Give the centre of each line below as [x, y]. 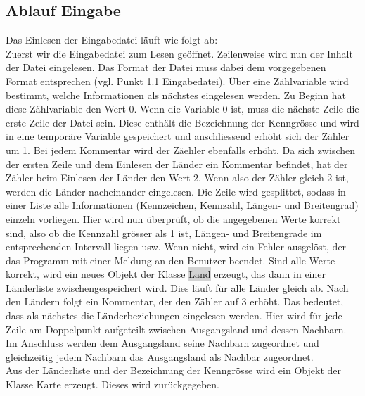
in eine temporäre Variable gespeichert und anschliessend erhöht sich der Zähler [178, 136]
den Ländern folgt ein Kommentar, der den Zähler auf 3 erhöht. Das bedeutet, [175, 301]
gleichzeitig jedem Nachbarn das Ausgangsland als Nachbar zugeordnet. [160, 356]
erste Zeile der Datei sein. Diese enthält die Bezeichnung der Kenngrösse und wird [182, 122]
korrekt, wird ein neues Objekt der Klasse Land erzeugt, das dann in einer [166, 274]
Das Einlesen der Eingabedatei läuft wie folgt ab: [112, 40]
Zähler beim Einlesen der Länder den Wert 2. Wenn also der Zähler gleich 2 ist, [177, 178]
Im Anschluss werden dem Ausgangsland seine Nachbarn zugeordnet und [162, 343]
